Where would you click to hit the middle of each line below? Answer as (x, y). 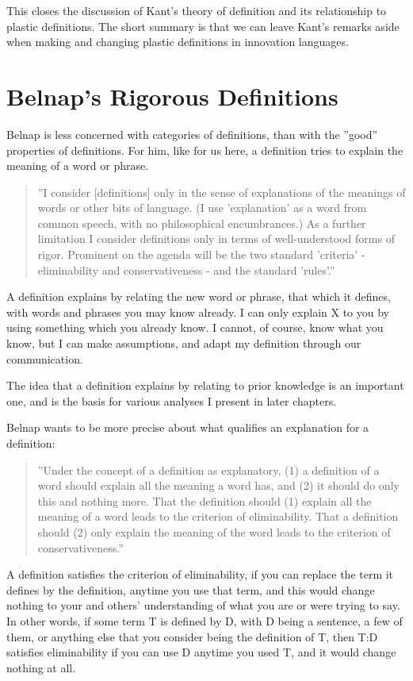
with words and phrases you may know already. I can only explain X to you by (198, 312)
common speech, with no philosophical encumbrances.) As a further (202, 223)
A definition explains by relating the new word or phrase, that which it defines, (199, 296)
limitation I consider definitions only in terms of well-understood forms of (216, 239)
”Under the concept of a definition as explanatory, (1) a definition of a (208, 469)
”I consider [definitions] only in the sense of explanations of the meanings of (222, 192)
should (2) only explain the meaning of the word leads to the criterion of (214, 531)
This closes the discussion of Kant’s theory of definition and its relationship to (197, 10)
